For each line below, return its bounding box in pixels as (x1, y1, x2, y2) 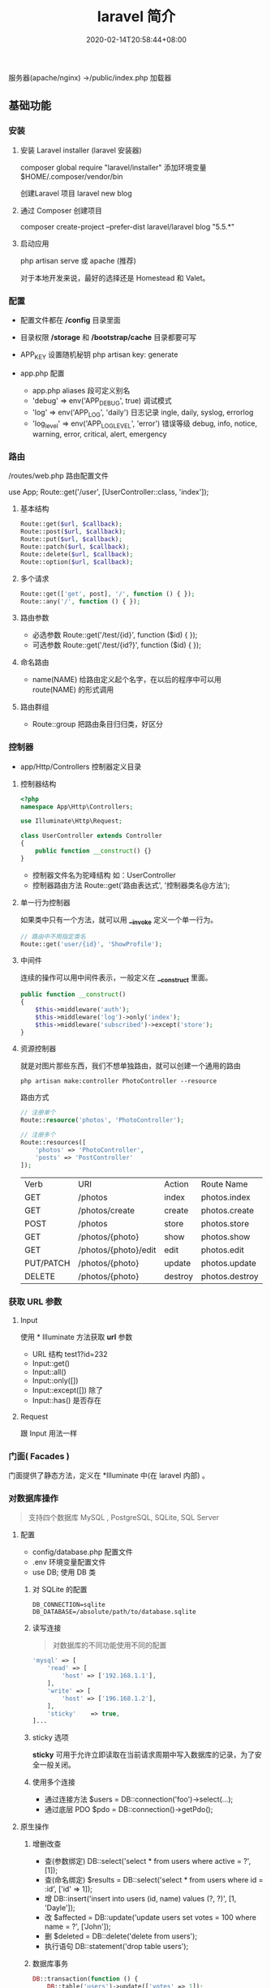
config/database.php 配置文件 (32, 1547, 133, 1557)
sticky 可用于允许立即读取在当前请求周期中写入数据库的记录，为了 (32, 1750, 256, 1760)
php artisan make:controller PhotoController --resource (19, 1077, 217, 1085)
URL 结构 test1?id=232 (32, 1349, 108, 1359)
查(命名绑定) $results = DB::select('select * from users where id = (44, 1875, 264, 1885)
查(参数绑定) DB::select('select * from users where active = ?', (44, 1857, 252, 1866)
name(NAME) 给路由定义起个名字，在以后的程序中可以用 (32, 675, 222, 685)
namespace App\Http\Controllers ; (19, 802, 134, 811)
